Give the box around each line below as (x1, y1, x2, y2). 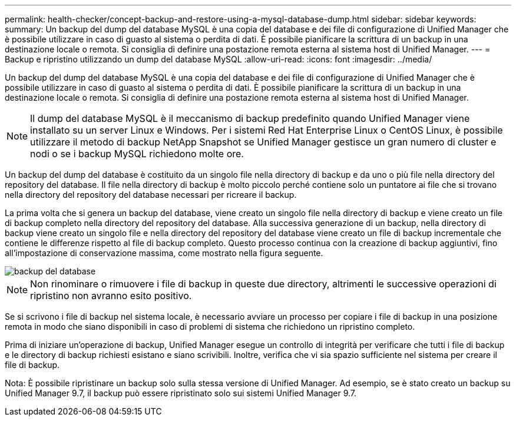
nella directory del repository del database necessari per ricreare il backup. (5, 190, 297, 200)
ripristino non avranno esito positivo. (30, 290, 192, 301)
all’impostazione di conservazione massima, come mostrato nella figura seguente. (5, 248, 323, 258)
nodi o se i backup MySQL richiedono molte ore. (30, 148, 244, 160)
